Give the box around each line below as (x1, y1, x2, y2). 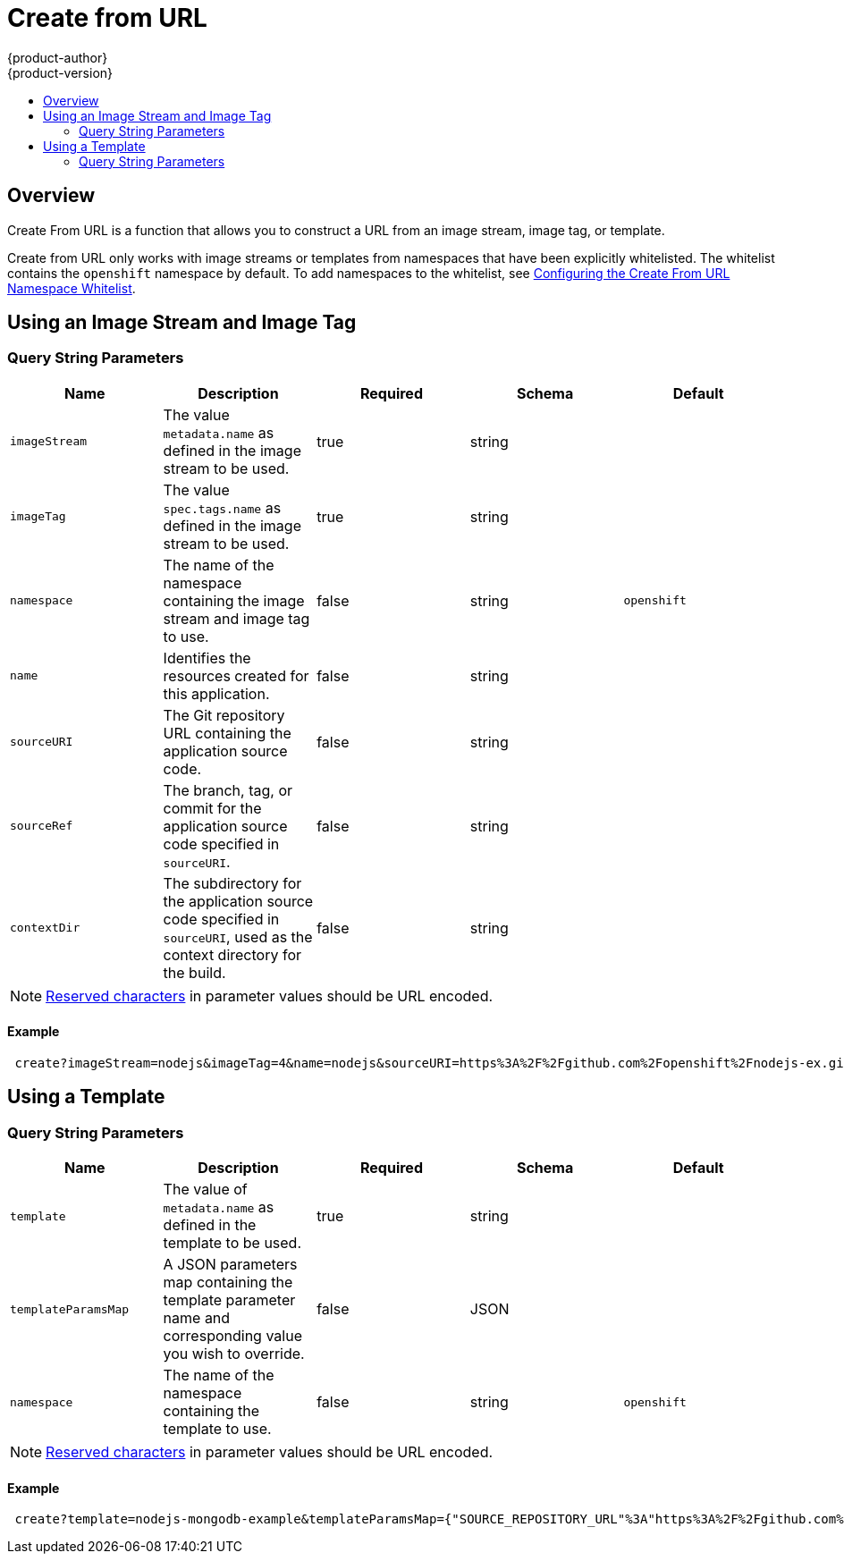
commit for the (163, 798, 262, 817)
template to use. (163, 1420, 272, 1439)
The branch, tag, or (163, 780, 293, 799)
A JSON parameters (163, 1255, 298, 1274)
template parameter (163, 1291, 296, 1310)
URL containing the (163, 723, 291, 742)
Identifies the (163, 648, 251, 667)
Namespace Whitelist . (7, 280, 136, 296)
